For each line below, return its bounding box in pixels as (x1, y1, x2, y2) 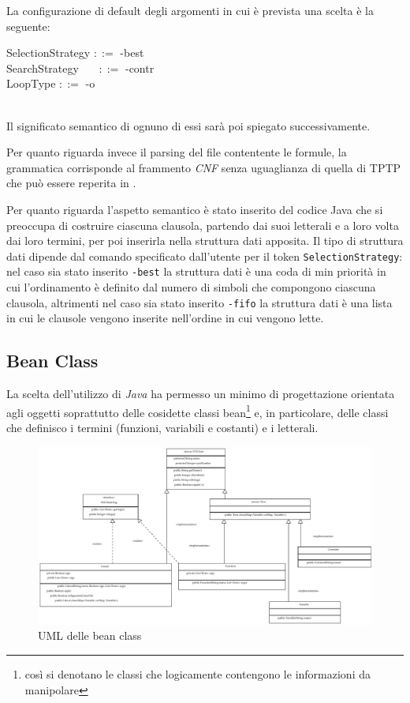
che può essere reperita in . (6, 175, 136, 191)
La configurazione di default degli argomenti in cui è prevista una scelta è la (6, 2, 374, 18)
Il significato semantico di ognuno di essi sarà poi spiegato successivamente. (6, 117, 371, 133)
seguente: (6, 17, 50, 34)
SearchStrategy (6, 59, 79, 76)
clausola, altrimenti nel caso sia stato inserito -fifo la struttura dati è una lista (6, 294, 393, 310)
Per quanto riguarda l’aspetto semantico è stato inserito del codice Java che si (6, 201, 383, 217)
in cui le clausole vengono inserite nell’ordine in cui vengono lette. (6, 310, 324, 326)
